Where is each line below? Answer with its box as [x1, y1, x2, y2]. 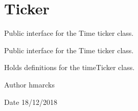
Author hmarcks [4, 79, 55, 90]
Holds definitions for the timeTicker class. [4, 62, 135, 73]
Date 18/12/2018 [4, 96, 58, 107]
